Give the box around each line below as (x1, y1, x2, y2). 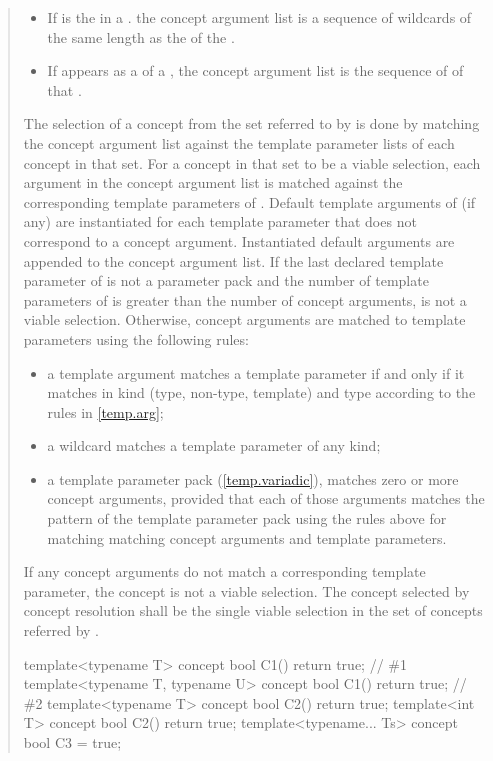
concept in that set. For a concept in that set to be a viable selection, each (23, 152, 481, 173)
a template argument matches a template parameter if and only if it (47, 362, 465, 383)
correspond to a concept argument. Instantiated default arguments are (23, 230, 455, 251)
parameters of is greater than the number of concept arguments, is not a (23, 289, 467, 310)
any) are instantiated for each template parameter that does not (23, 211, 417, 232)
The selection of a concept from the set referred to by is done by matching (23, 113, 480, 134)
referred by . (23, 620, 99, 641)
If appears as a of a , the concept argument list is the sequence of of (47, 60, 464, 81)
